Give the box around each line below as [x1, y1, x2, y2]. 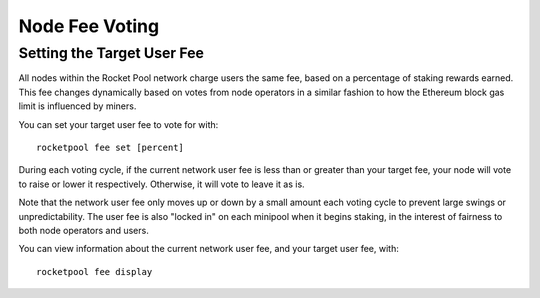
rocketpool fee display [36, 266, 153, 277]
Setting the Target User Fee [18, 44, 205, 62]
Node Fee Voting [18, 15, 160, 37]
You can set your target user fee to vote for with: [18, 118, 219, 130]
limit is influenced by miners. [18, 100, 137, 112]
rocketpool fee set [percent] [36, 141, 185, 153]
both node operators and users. [18, 224, 149, 236]
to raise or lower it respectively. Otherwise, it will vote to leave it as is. [18, 178, 305, 190]
